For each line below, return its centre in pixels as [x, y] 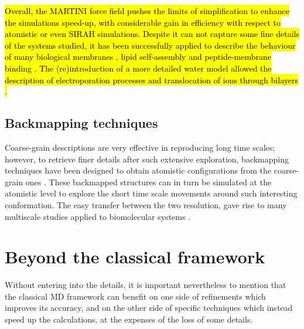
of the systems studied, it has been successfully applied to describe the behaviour [150, 45]
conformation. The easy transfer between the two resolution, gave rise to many [146, 204]
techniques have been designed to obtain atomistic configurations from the [138, 170]
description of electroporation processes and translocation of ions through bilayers [151, 79]
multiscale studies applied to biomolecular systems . [98, 216]
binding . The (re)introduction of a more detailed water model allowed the [138, 68]
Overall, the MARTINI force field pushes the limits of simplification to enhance [147, 11]
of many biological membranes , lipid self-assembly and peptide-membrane [138, 57]
